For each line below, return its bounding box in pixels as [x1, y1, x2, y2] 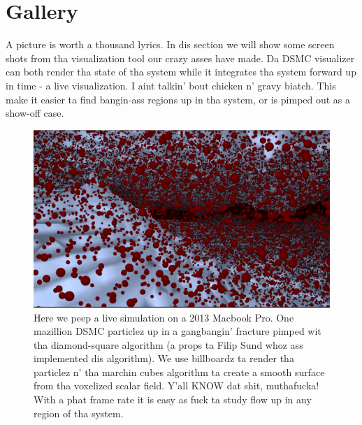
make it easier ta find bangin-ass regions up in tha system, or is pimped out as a [6, 92, 351, 106]
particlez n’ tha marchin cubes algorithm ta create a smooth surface [34, 364, 325, 379]
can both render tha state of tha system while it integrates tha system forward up [6, 64, 356, 79]
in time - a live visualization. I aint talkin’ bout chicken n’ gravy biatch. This [6, 78, 336, 92]
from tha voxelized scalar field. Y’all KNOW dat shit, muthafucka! [34, 378, 319, 393]
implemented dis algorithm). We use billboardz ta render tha [34, 351, 294, 366]
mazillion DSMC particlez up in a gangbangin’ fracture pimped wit [34, 324, 321, 338]
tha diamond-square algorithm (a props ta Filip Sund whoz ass [34, 337, 303, 352]
